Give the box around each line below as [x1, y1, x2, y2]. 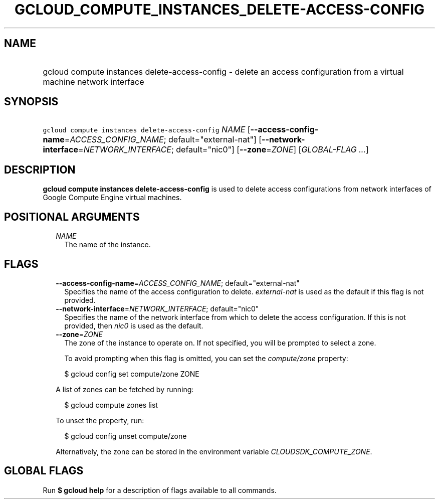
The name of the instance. [64, 240, 151, 249]
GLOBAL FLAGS [4, 464, 84, 477]
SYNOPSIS [4, 95, 59, 108]
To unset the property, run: [56, 416, 144, 425]
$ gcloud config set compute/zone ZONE [64, 369, 199, 378]
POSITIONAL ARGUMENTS [4, 210, 140, 223]
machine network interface [43, 76, 144, 87]
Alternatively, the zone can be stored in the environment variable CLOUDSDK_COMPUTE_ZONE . [56, 447, 372, 456]
